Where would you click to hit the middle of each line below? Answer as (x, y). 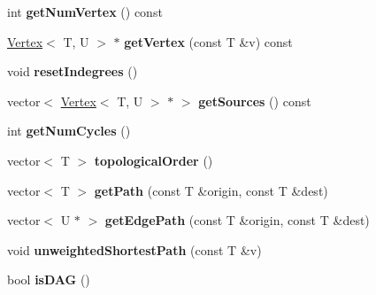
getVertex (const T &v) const (208, 41)
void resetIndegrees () (73, 71)
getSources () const (255, 101)
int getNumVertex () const (85, 12)
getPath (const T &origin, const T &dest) (211, 190)
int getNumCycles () (69, 131)
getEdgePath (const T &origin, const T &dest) (237, 220)
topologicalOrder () (153, 160)
